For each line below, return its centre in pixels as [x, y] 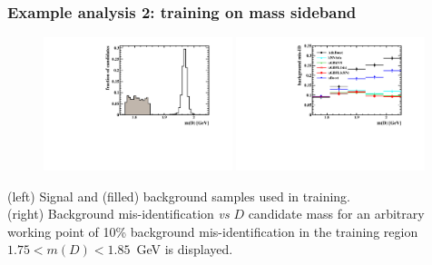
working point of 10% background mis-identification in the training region [213, 231]
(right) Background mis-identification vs [118, 214]
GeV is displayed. [185, 249]
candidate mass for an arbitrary [336, 214]
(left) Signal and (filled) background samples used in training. [179, 196]
